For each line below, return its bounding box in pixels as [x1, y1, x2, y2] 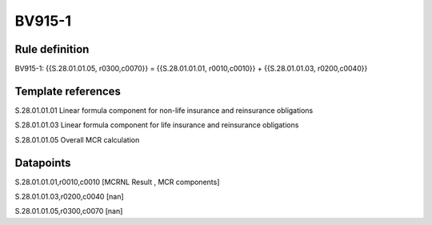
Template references [14, 84, 122, 98]
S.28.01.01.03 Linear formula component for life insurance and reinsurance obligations [14, 120, 299, 130]
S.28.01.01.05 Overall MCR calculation [14, 135, 140, 144]
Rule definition [14, 42, 90, 56]
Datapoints [14, 156, 71, 170]
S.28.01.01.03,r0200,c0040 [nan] [14, 192, 124, 202]
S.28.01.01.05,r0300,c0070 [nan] [14, 207, 123, 216]
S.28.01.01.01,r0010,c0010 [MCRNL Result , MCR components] [14, 177, 220, 187]
